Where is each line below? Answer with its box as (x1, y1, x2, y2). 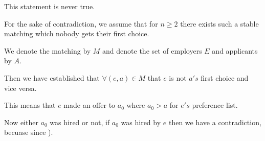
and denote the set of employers (102, 45, 202, 56)
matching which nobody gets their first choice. (4, 28, 149, 39)
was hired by (121, 116, 161, 127)
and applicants (212, 45, 258, 56)
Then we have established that (4, 72, 100, 83)
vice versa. (4, 82, 37, 93)
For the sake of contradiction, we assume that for (4, 18, 158, 29)
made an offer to (63, 100, 116, 110)
